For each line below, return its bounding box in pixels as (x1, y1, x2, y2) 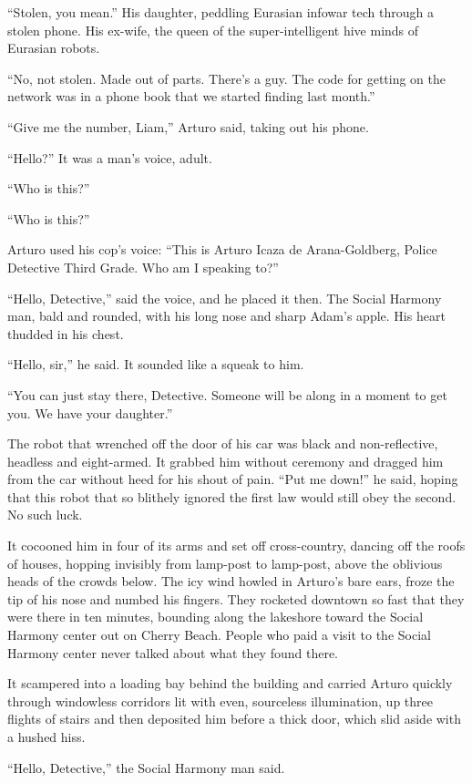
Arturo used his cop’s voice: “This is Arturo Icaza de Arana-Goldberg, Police (7, 240, 437, 259)
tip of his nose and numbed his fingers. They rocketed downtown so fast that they (7, 589, 465, 608)
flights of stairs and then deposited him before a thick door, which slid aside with (7, 709, 461, 728)
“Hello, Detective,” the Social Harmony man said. (7, 757, 285, 777)
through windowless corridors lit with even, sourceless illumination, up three (7, 691, 433, 710)
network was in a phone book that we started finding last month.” (7, 87, 375, 106)
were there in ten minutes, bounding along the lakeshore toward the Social (7, 607, 424, 626)
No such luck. (7, 505, 83, 524)
